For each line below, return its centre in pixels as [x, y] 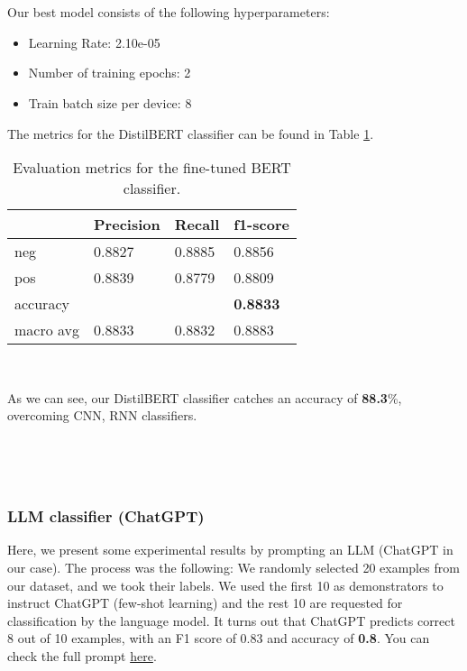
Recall [197, 225]
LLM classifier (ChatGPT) [106, 516]
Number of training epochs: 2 [110, 73]
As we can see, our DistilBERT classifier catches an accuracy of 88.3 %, [205, 397]
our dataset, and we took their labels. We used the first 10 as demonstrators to [225, 585]
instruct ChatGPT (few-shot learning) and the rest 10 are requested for [205, 603]
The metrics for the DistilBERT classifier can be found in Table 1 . [191, 133]
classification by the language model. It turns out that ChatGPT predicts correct [231, 620]
